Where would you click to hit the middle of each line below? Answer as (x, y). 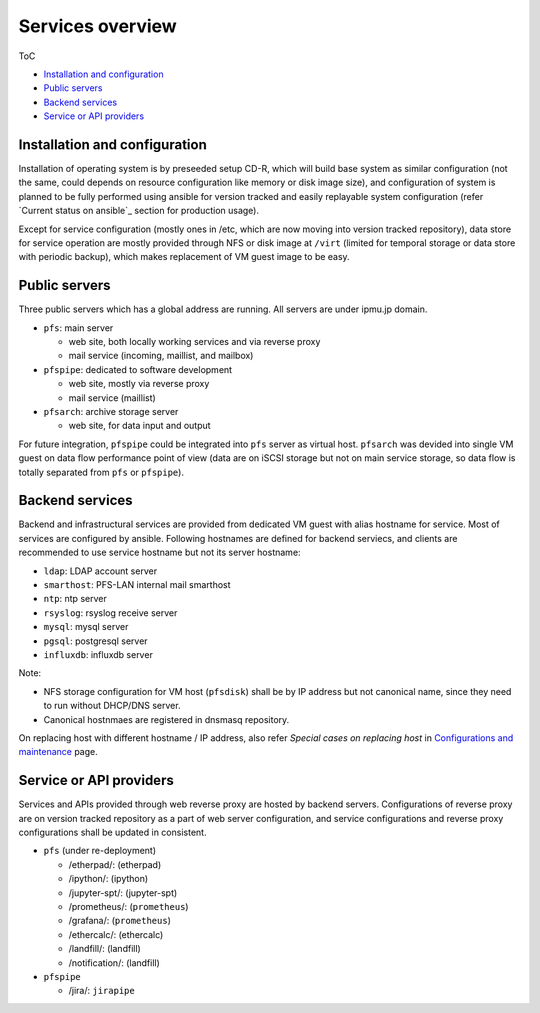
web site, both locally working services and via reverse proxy (194, 342)
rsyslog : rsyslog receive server (110, 612)
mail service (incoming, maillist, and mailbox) (161, 356)
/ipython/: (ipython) (108, 879)
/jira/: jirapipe (101, 991)
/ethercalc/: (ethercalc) (116, 934)
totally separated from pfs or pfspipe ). (101, 472)
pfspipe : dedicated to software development (138, 369)
